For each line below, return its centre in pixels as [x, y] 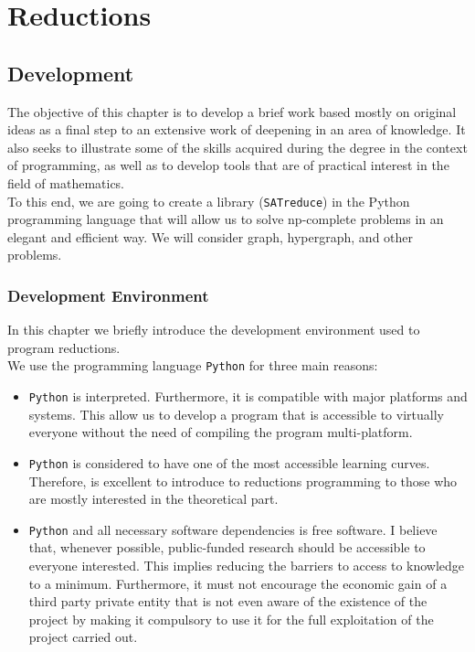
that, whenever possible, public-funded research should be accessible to [227, 547]
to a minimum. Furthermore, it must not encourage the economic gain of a [238, 583]
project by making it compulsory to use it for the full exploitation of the [231, 619]
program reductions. [64, 347]
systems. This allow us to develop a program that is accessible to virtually [236, 414]
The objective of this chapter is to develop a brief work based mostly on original [232, 111]
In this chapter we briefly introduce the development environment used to [214, 330]
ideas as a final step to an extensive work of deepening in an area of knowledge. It [237, 129]
